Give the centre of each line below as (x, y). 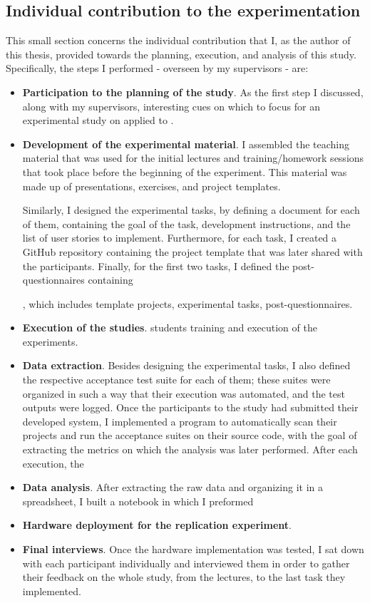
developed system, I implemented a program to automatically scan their (180, 421)
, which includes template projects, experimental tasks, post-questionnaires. (187, 303)
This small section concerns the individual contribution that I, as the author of (178, 40)
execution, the (53, 463)
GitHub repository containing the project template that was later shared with (192, 251)
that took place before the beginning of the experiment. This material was (185, 171)
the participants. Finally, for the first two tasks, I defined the (156, 266)
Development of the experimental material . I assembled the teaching (186, 144)
